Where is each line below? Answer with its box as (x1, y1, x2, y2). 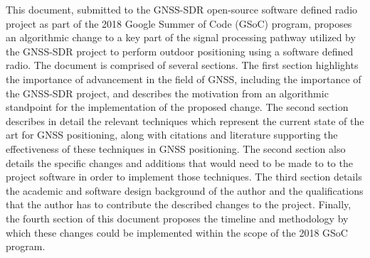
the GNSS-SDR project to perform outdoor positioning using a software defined (6, 43, 354, 58)
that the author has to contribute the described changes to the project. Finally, (6, 197, 351, 212)
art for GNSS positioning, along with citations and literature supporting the (6, 127, 338, 142)
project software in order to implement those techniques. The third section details (6, 169, 362, 184)
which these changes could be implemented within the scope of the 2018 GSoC (6, 225, 348, 240)
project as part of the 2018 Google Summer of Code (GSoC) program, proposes (6, 16, 352, 31)
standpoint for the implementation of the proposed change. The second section (6, 100, 349, 114)
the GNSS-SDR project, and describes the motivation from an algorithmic (6, 85, 329, 100)
